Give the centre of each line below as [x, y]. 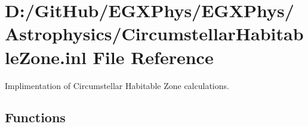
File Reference [153, 57]
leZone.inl [46, 57]
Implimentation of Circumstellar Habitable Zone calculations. [117, 85]
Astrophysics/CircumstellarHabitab [154, 34]
